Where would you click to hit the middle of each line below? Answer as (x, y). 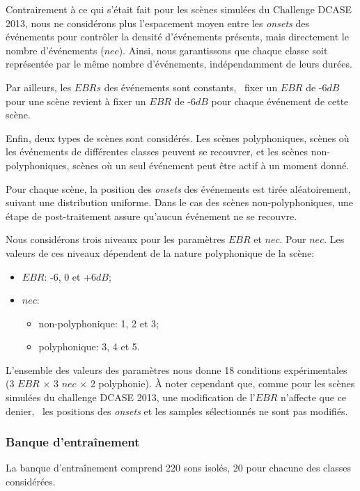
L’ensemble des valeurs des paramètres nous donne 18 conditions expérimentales (177, 369)
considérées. (31, 482)
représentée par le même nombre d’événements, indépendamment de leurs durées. (179, 64)
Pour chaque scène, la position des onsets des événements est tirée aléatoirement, (178, 188)
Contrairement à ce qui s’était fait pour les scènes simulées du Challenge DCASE (179, 9)
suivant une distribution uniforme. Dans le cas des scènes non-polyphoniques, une (180, 202)
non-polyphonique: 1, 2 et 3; (99, 323)
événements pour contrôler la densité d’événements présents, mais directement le (177, 37)
